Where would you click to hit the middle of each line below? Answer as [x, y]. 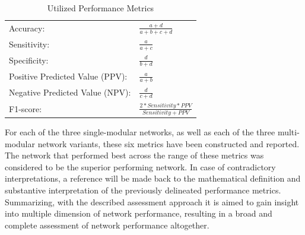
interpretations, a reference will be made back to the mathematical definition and [153, 178]
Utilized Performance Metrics [101, 8]
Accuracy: [27, 28]
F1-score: [26, 108]
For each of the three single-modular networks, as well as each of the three [140, 132]
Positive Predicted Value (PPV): [68, 76]
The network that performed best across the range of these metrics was [134, 155]
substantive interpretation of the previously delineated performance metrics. [143, 190]
